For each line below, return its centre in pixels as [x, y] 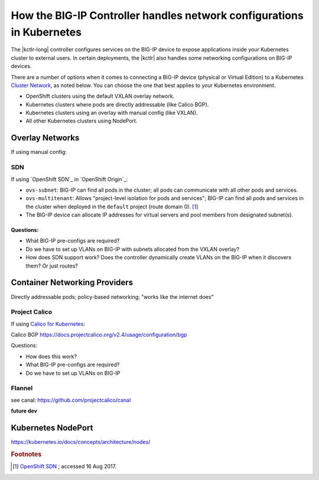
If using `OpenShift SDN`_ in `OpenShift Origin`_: [69, 179]
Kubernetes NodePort [52, 428]
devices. [21, 66]
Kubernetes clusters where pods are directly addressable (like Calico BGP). [117, 104]
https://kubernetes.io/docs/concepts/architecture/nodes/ [81, 442]
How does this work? [51, 356]
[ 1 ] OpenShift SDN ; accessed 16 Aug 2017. [65, 466]
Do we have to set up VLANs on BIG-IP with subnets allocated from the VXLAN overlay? [132, 249]
